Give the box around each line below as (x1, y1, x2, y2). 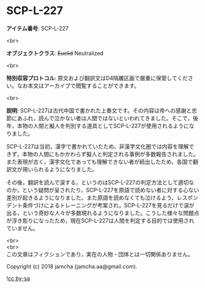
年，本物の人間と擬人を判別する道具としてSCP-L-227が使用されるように (6, 122, 190, 129)
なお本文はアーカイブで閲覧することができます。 (17, 82, 140, 89)
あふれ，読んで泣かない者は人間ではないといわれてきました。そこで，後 (17, 114, 199, 122)
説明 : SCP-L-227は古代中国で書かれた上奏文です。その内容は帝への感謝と (6, 106, 192, 114)
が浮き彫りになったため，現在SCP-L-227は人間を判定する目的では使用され (6, 216, 195, 224)
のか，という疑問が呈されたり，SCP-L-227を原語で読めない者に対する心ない (6, 186, 199, 193)
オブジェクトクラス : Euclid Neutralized (6, 50, 104, 57)
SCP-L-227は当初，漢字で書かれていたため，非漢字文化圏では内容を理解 (6, 142, 189, 150)
